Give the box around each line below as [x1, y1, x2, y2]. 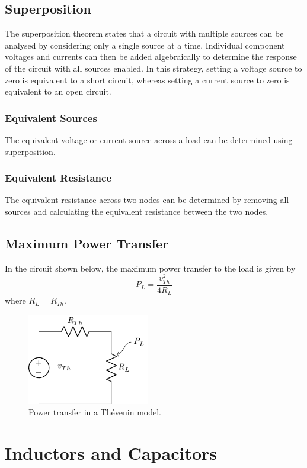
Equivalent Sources [5, 110, 97, 125]
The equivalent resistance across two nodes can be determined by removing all [5, 193, 289, 206]
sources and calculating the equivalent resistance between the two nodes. [5, 205, 268, 217]
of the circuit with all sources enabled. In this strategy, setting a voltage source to [5, 62, 302, 74]
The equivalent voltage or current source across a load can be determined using [5, 133, 293, 146]
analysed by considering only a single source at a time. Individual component [5, 38, 285, 51]
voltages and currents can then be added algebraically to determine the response [5, 50, 297, 63]
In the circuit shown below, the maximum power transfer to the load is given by [5, 262, 296, 274]
